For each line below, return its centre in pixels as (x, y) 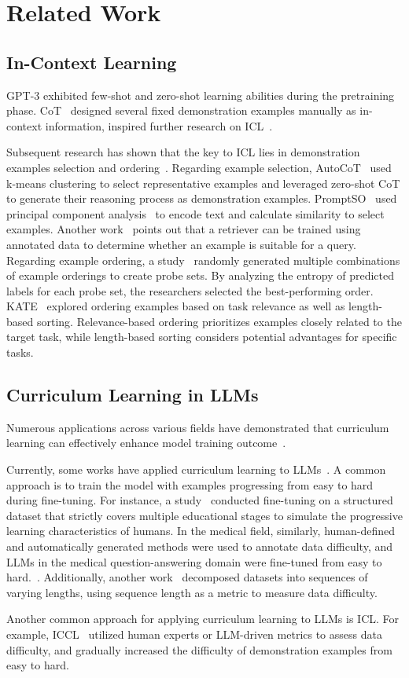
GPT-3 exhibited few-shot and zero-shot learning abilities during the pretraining (201, 95)
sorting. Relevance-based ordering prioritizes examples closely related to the (219, 321)
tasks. (20, 352)
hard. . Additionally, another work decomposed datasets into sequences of (187, 577)
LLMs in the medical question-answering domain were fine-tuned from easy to (194, 561)
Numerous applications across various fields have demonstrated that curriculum (198, 427)
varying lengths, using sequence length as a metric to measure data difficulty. (192, 592)
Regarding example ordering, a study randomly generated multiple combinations (203, 260)
